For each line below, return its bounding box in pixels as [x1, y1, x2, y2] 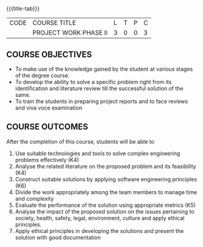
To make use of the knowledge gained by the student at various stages [15, 66, 193, 72]
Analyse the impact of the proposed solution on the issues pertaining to [15, 207, 194, 215]
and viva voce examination [15, 104, 83, 111]
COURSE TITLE [32, 19, 77, 27]
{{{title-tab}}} [6, 5, 40, 12]
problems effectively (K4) [15, 156, 79, 163]
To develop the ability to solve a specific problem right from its [15, 78, 172, 85]
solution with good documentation [15, 234, 101, 241]
